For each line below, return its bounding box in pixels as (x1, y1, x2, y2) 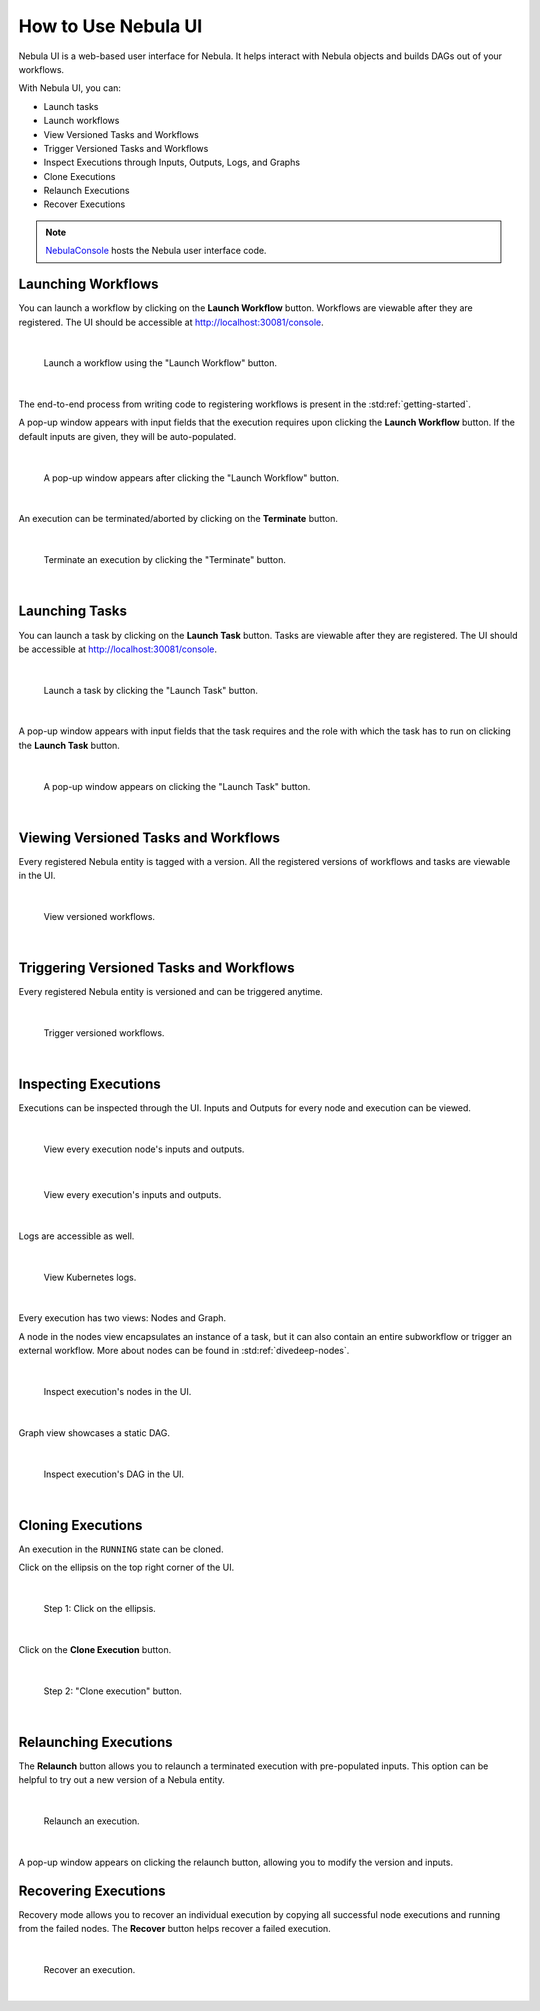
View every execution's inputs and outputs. (43, 1189, 222, 1201)
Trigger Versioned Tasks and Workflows (43, 142, 209, 154)
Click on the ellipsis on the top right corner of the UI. (18, 1561, 235, 1574)
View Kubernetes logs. (43, 1271, 137, 1283)
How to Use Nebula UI (18, 15, 203, 37)
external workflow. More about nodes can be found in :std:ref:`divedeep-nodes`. (18, 1345, 350, 1357)
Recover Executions (43, 198, 126, 210)
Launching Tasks (18, 603, 128, 620)
